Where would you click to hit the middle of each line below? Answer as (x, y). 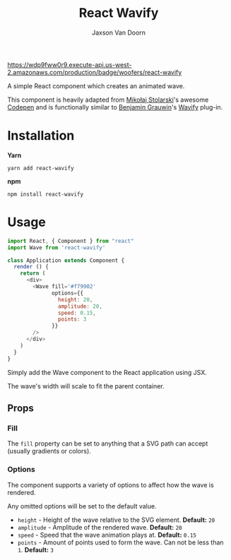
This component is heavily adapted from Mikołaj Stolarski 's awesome (108, 100)
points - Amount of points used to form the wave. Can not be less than (120, 542)
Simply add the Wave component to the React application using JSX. (107, 372)
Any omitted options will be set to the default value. (82, 506)
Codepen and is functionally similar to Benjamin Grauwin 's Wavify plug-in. (115, 107)
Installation (41, 136)
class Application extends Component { (66, 260)
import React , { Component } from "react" (71, 241)
